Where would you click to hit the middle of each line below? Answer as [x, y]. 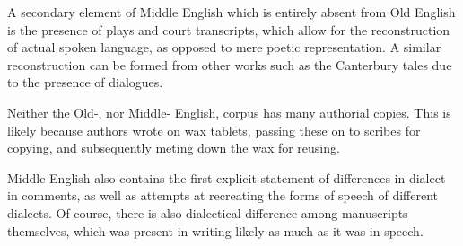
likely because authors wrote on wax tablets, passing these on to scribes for [214, 130]
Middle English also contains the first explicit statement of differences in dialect [227, 177]
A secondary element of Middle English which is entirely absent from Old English [231, 12]
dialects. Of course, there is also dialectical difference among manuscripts [208, 212]
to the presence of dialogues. [85, 82]
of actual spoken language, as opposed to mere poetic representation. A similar [224, 47]
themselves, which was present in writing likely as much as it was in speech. [215, 230]
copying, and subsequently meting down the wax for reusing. [174, 148]
